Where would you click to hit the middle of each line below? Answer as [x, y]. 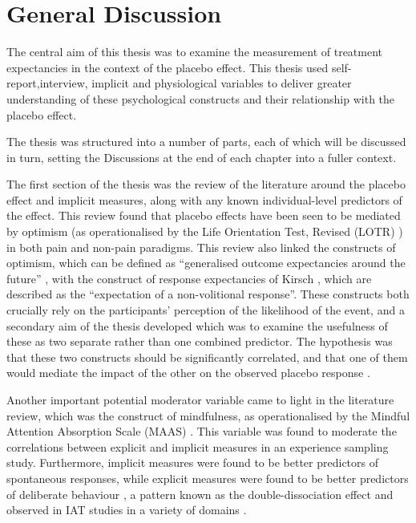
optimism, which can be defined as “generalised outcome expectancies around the [206, 263]
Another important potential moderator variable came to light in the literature [200, 399]
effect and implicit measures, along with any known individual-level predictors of [204, 199]
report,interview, [47, 83]
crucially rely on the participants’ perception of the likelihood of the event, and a [206, 310]
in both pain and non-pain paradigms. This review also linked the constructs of [201, 247]
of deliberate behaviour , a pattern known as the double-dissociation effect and [200, 494]
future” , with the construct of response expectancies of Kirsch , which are [189, 278]
